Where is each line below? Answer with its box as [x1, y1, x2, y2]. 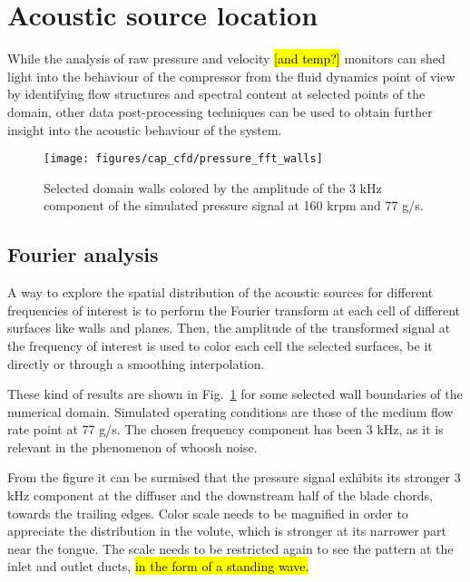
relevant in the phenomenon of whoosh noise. [7, 437, 258, 456]
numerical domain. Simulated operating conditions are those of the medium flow [7, 402, 454, 421]
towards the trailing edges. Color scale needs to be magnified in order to [7, 503, 408, 522]
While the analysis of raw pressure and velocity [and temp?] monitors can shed [7, 49, 446, 68]
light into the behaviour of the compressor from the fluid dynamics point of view [7, 66, 455, 85]
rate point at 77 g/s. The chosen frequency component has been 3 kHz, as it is [7, 420, 444, 439]
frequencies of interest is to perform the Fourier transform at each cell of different [7, 300, 460, 319]
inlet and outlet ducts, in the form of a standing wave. [7, 557, 309, 576]
